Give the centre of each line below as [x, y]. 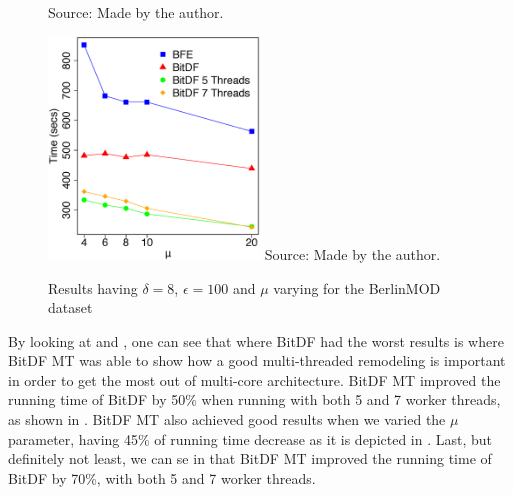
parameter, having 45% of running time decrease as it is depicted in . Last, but [250, 438]
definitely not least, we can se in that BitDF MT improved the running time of [250, 458]
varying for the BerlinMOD [357, 287]
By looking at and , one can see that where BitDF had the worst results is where [256, 340]
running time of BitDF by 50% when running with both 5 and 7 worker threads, [254, 399]
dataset [70, 307]
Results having [93, 287]
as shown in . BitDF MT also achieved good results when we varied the [227, 419]
